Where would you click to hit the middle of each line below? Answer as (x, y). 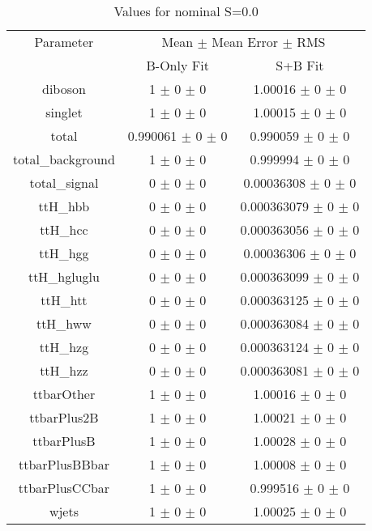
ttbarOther (64, 394)
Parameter (64, 42)
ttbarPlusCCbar (64, 488)
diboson (64, 89)
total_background (64, 159)
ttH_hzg (64, 347)
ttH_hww (64, 323)
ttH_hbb (64, 206)
